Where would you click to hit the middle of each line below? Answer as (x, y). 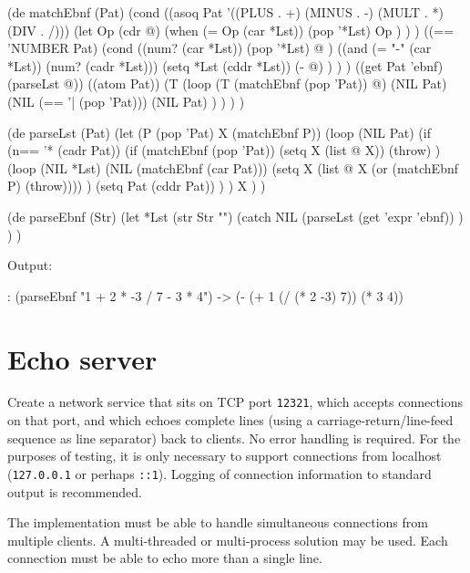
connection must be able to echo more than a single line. (165, 558)
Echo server (82, 358)
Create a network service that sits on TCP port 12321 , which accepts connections (235, 402)
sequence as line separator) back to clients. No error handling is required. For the (234, 438)
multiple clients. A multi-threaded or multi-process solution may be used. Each (228, 540)
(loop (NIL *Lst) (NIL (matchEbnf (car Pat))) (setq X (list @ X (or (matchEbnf (233, 167)
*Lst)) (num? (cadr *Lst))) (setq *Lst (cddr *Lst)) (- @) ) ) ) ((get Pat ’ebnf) (225, 65)
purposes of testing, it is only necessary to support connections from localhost (225, 456)
